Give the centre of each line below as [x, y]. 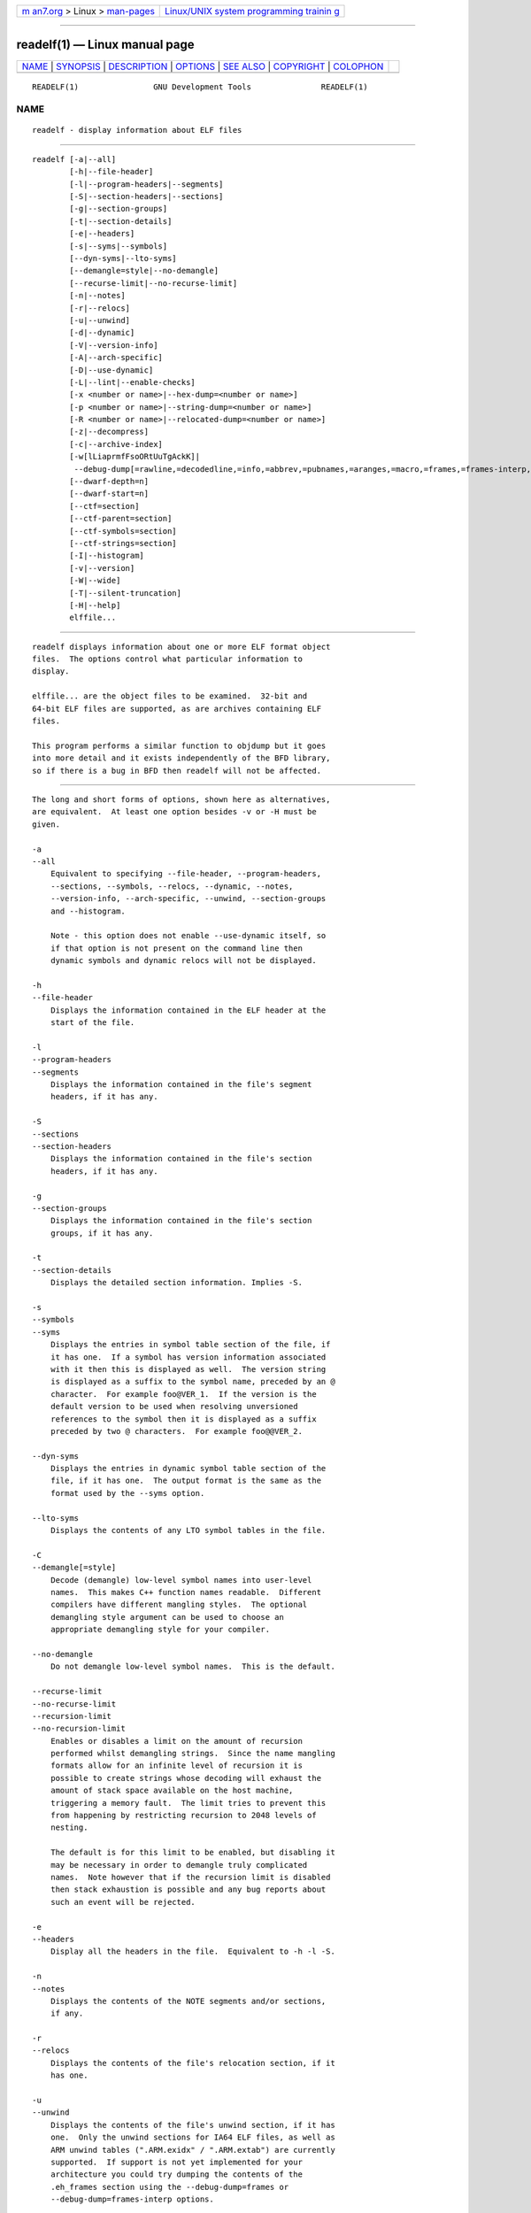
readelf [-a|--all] [74, 159]
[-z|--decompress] [109, 432]
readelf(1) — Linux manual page [105, 45]
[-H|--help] [95, 605]
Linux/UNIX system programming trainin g [252, 11]
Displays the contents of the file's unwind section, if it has [192, 2125]
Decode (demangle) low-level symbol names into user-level [181, 1580]
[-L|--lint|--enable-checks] [133, 382]
